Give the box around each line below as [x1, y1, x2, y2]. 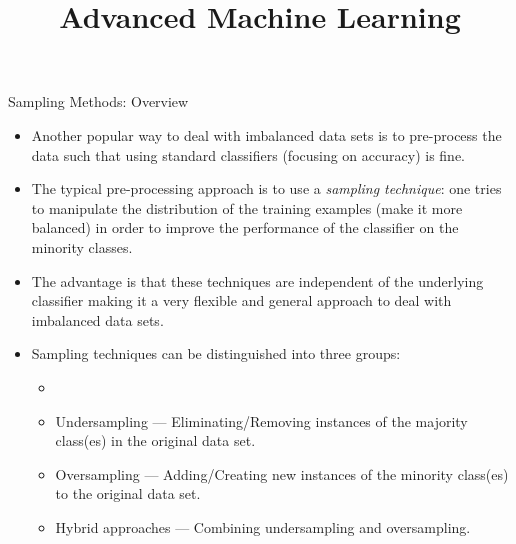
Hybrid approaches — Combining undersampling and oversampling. [55, 516, 471, 537]
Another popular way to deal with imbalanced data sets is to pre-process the [31, 124, 502, 145]
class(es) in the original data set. [55, 430, 256, 451]
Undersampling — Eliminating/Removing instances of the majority [55, 410, 468, 431]
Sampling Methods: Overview [8, 91, 189, 112]
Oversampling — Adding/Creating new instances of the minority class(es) [55, 463, 509, 484]
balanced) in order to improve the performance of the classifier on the [31, 217, 459, 238]
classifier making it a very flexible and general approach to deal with [31, 290, 452, 311]
